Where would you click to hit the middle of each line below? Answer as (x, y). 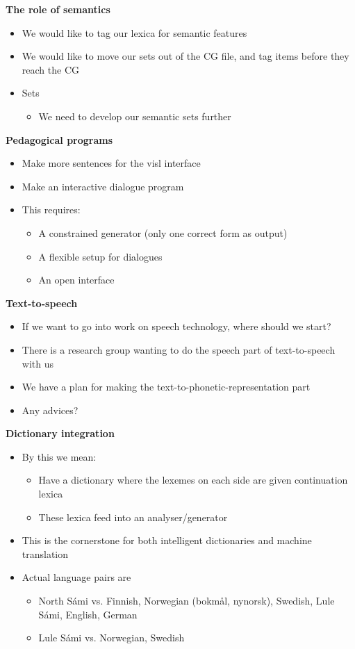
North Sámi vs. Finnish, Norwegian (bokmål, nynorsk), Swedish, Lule (187, 601)
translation (45, 553)
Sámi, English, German (88, 614)
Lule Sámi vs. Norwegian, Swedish (112, 638)
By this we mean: (59, 456)
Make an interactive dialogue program (103, 186)
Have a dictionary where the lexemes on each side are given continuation (193, 480)
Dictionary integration (60, 433)
